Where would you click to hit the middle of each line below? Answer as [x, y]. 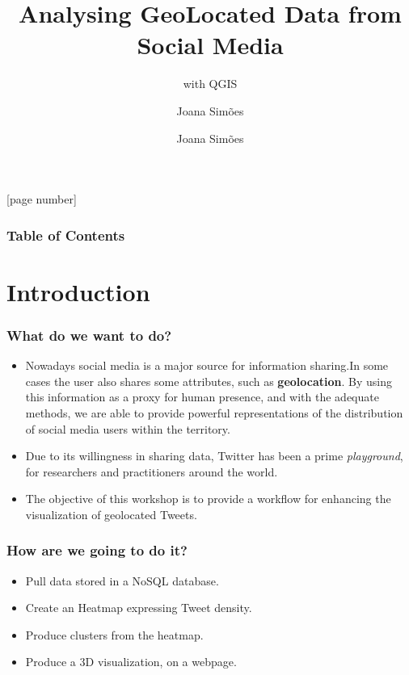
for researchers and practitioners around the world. [152, 471]
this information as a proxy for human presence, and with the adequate [202, 397]
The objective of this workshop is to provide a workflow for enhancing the [208, 499]
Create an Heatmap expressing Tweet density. [139, 608]
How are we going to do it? [97, 550]
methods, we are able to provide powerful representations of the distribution [214, 412]
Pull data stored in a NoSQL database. [122, 580]
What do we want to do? [89, 335]
